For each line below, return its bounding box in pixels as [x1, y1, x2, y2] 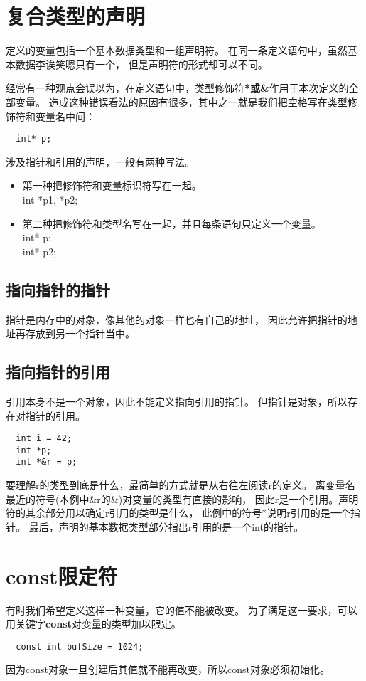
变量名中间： [35, 108, 95, 123]
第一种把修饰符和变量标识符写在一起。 [22, 178, 202, 193]
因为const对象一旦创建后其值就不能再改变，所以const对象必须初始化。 [6, 662, 330, 677]
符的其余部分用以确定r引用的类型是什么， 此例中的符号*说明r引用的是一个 [6, 505, 350, 520]
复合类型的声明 [6, 1, 146, 31]
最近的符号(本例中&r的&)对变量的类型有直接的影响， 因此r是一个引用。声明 [6, 491, 359, 506]
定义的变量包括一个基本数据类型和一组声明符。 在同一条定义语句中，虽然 [6, 43, 348, 58]
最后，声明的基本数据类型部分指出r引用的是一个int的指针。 [28, 519, 303, 534]
